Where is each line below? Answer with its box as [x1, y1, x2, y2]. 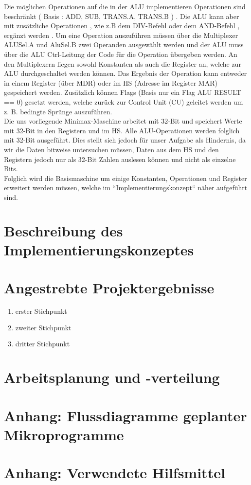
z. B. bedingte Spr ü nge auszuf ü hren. [4, 106, 112, 116]
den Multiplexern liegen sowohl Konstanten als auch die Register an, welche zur [4, 58, 241, 69]
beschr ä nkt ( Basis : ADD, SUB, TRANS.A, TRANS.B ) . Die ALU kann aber [4, 11, 239, 21]
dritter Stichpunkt [15, 339, 70, 349]
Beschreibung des [4, 220, 123, 240]
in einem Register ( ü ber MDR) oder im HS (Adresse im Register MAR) [4, 77, 217, 88]
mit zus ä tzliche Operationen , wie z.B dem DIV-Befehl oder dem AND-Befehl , [4, 20, 240, 31]
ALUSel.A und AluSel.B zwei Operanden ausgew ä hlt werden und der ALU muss [4, 39, 244, 50]
